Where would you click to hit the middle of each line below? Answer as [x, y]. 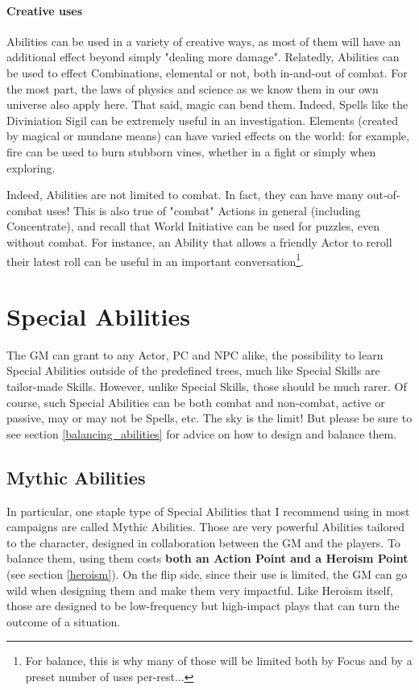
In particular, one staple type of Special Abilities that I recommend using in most [208, 511]
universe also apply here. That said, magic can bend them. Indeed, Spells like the [207, 104]
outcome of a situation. [64, 621]
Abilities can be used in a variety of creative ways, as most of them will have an [204, 41]
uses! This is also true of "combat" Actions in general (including [203, 210]
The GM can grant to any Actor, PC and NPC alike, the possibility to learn [195, 354]
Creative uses [45, 10]
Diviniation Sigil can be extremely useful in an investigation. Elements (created [203, 120]
